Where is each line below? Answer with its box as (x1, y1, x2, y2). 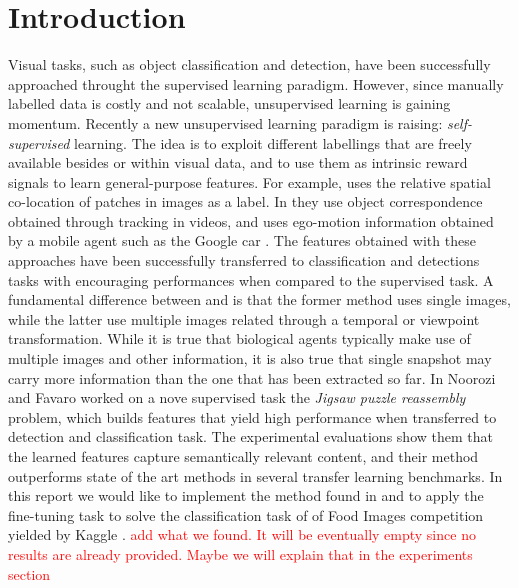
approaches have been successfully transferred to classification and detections (8, 250, 480, 271)
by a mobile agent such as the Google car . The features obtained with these (8, 230, 476, 251)
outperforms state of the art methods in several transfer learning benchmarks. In (8, 465, 503, 486)
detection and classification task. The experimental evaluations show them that (8, 426, 493, 447)
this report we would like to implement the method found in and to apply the (8, 485, 484, 506)
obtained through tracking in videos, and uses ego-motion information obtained (8, 210, 494, 231)
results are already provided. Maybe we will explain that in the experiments (8, 543, 473, 564)
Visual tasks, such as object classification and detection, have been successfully (8, 54, 491, 75)
